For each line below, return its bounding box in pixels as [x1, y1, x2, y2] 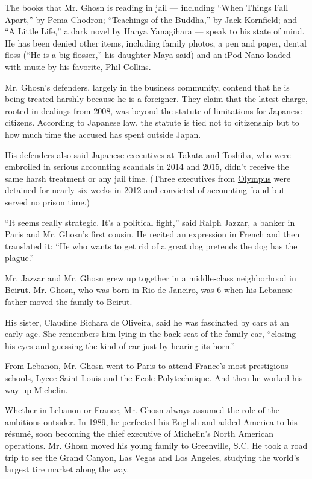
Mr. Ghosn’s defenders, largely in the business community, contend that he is [5, 80, 290, 93]
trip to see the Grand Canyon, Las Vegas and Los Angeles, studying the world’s [5, 451, 299, 463]
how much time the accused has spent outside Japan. [5, 127, 201, 140]
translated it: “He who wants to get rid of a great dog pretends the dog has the [5, 239, 298, 252]
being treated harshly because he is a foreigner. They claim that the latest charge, [5, 92, 308, 105]
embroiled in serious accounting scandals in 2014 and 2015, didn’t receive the [5, 160, 289, 173]
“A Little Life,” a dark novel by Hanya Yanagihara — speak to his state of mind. [5, 25, 305, 37]
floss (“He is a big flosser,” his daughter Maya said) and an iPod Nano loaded [5, 48, 291, 61]
